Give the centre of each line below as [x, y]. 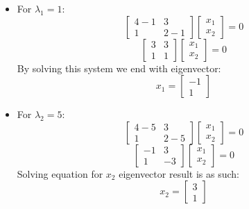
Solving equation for [60, 173]
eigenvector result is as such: [179, 173]
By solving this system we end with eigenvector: [119, 68]
